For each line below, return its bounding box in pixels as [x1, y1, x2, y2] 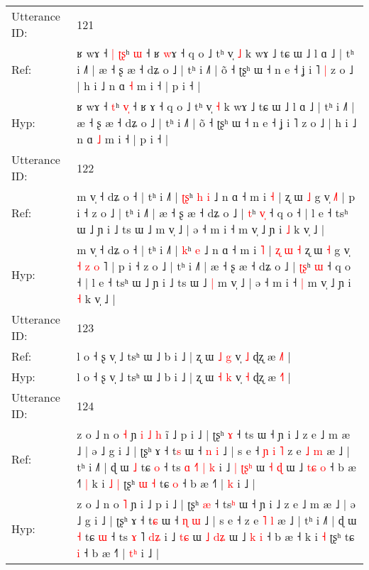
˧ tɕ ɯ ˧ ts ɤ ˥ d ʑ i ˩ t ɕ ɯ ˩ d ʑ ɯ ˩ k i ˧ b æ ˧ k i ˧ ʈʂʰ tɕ [77, 528, 355, 544]
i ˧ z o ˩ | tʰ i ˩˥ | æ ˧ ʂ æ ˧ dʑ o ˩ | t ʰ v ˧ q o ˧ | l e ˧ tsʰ [77, 204, 348, 221]
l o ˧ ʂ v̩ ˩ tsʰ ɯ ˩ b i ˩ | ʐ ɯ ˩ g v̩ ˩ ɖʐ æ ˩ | [77, 348, 291, 364]
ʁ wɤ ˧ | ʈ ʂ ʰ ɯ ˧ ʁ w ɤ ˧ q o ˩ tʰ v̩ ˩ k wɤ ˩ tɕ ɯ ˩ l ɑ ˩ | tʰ [77, 45, 354, 61]
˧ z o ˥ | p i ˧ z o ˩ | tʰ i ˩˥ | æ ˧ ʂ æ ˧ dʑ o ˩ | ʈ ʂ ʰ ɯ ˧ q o [77, 258, 351, 274]
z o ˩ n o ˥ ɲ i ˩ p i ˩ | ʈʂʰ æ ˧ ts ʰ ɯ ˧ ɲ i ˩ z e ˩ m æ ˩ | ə [77, 495, 356, 512]
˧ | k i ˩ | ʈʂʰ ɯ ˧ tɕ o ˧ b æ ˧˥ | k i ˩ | [77, 475, 255, 491]
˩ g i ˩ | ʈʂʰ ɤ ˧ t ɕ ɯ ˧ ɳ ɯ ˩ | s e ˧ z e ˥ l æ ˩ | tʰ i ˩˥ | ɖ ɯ [77, 512, 357, 528]
